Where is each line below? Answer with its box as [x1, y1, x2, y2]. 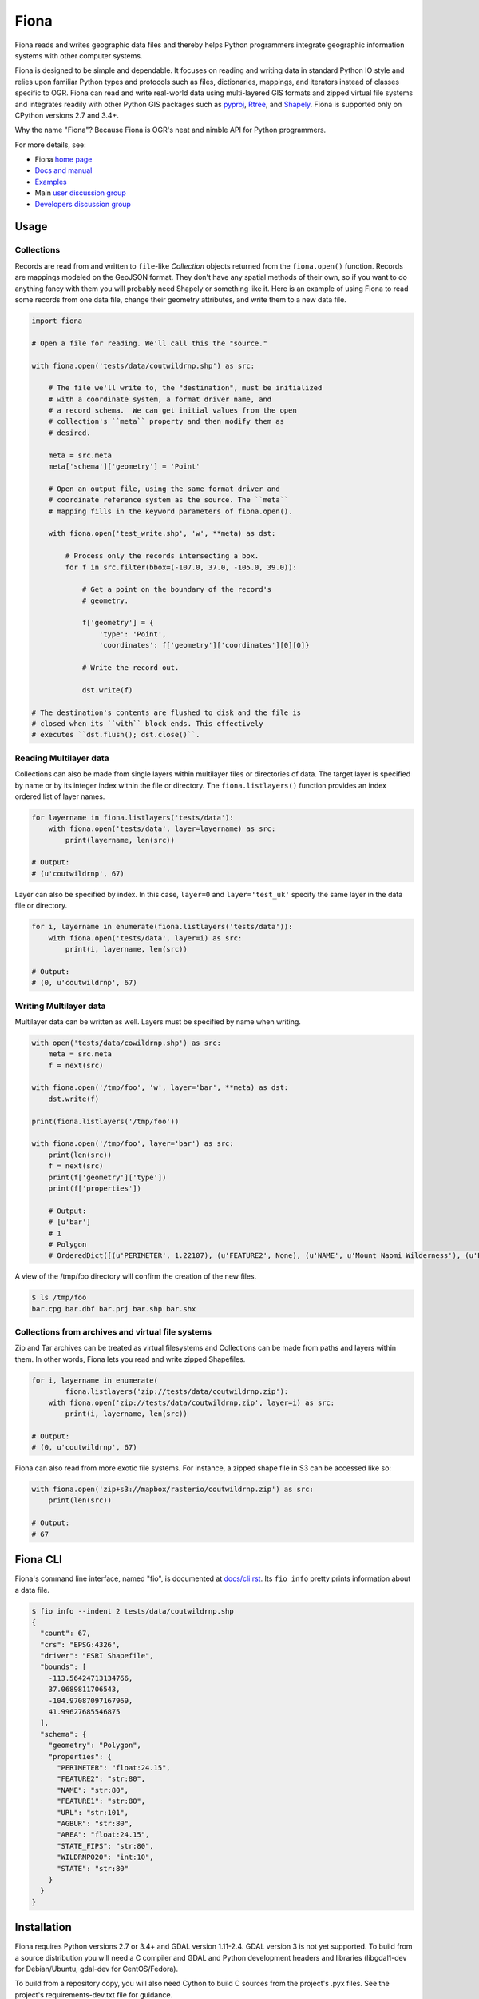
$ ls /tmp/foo [31, 1293, 87, 1303]
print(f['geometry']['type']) [48, 1172, 167, 1182]
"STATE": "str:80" [57, 1864, 129, 1873]
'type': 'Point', [98, 629, 167, 639]
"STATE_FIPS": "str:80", [57, 1841, 155, 1850]
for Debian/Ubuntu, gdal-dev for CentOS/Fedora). [14, 1964, 179, 1973]
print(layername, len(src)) [65, 836, 176, 844]
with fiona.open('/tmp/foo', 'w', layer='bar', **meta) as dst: [31, 1083, 289, 1092]
